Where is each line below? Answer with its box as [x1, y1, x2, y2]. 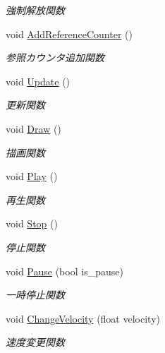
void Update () [6, 73, 71, 88]
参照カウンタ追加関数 [6, 50, 104, 65]
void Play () [6, 169, 58, 184]
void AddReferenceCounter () [6, 26, 133, 41]
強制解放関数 [6, 3, 65, 17]
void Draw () [6, 121, 61, 136]
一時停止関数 [6, 287, 65, 302]
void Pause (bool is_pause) [6, 263, 123, 278]
